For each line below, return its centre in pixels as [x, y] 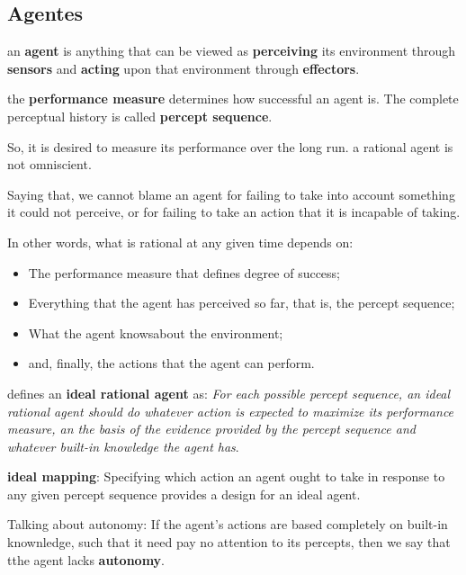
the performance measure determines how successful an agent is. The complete [233, 99]
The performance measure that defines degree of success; [184, 272]
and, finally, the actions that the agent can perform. [171, 363]
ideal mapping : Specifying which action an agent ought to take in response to [226, 476]
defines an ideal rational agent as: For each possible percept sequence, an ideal [229, 393]
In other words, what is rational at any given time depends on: [180, 242]
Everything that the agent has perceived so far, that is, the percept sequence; [242, 303]
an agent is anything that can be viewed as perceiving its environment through [232, 51]
